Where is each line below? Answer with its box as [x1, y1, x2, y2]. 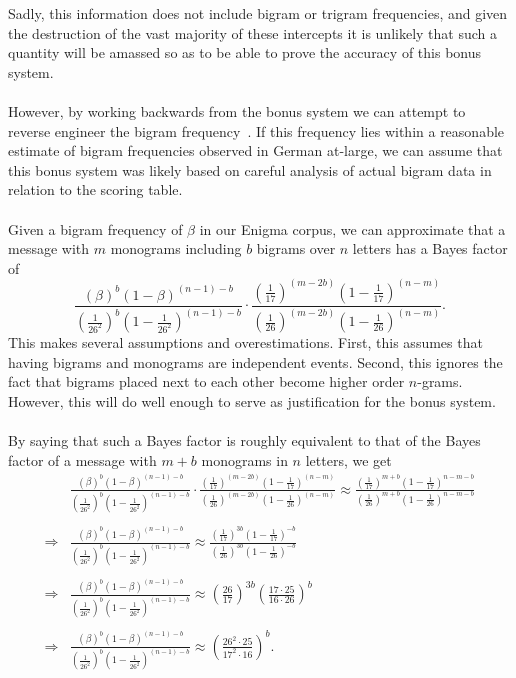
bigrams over [256, 238, 336, 259]
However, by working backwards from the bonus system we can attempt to [8, 100, 466, 121]
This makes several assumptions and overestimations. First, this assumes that [8, 332, 483, 353]
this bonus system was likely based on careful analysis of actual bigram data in [8, 159, 492, 180]
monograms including [110, 238, 242, 259]
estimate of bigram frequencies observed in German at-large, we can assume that [8, 140, 503, 161]
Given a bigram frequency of [8, 218, 183, 239]
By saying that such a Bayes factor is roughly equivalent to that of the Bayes [8, 430, 481, 451]
